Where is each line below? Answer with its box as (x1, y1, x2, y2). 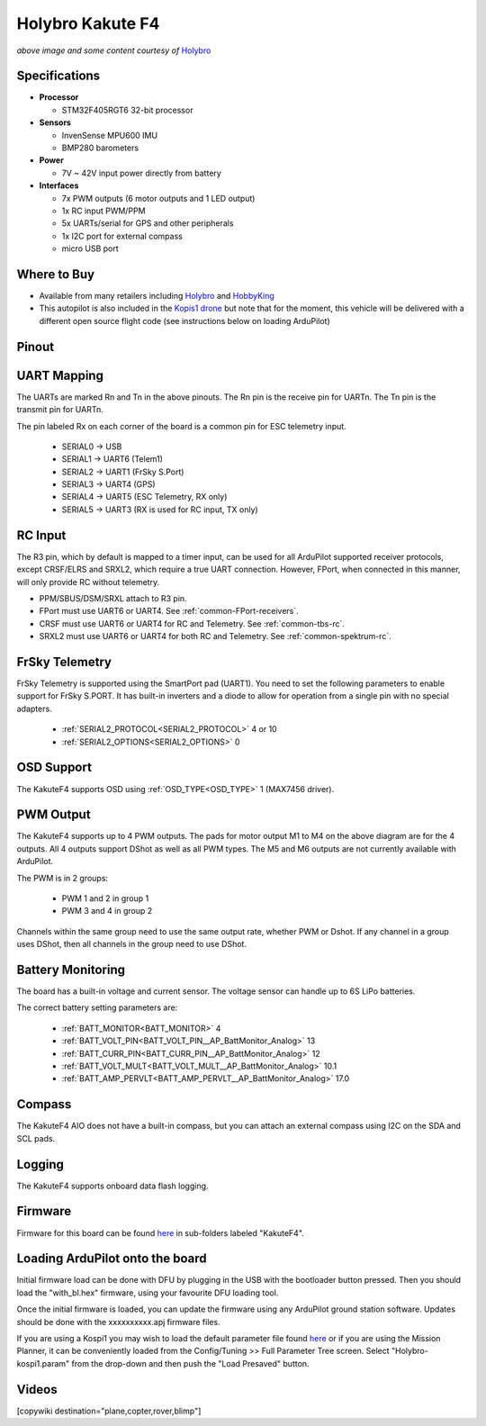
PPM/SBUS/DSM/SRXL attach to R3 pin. (39, 592, 188, 603)
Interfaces (39, 180, 79, 191)
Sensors (39, 117, 72, 128)
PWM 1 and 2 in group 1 (61, 892, 149, 904)
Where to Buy (16, 266, 94, 282)
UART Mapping (16, 367, 103, 383)
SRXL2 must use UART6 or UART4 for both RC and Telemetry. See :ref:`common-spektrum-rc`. (39, 631, 391, 642)
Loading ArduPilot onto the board (16, 1251, 207, 1267)
